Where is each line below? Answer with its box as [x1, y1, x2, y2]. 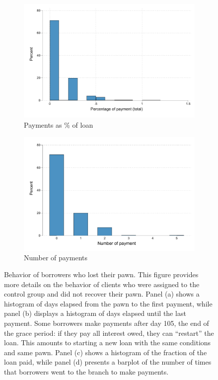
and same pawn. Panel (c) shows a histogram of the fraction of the [4, 347, 207, 357]
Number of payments [24, 252, 88, 263]
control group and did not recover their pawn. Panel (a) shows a [4, 289, 200, 299]
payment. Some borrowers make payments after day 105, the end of [4, 318, 209, 328]
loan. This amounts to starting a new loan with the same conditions [4, 337, 211, 348]
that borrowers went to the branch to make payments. [4, 366, 169, 377]
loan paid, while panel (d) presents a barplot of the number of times [4, 357, 212, 367]
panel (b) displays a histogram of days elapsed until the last [4, 308, 186, 318]
